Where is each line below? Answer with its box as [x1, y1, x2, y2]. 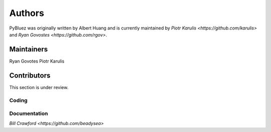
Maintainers [9, 45, 48, 53]
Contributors [9, 71, 51, 79]
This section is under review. [9, 84, 69, 90]
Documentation [9, 110, 48, 117]
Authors [9, 7, 45, 18]
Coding [9, 96, 28, 103]
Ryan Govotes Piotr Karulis [9, 58, 65, 64]
